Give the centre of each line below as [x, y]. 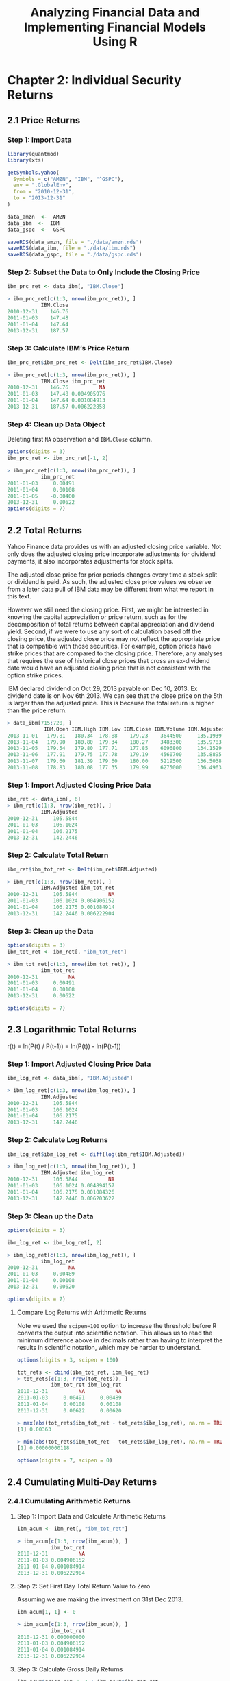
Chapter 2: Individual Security [94, 81]
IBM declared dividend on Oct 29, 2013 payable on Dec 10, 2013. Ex [102, 688]
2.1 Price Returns [44, 120]
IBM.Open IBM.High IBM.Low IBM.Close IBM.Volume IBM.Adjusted [134, 729]
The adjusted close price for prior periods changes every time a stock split [112, 575]
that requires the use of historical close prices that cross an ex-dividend [108, 660]
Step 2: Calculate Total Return [58, 855]
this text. [20, 596]
